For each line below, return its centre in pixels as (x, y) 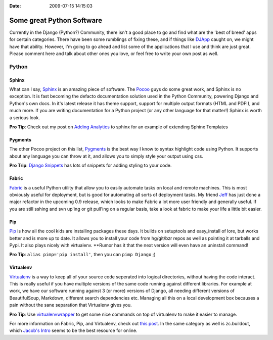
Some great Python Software (56, 20)
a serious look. (25, 117)
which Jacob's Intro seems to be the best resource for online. (73, 330)
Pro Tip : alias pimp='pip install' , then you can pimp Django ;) (83, 255)
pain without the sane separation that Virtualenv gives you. (71, 305)
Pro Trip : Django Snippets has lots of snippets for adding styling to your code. (90, 165)
